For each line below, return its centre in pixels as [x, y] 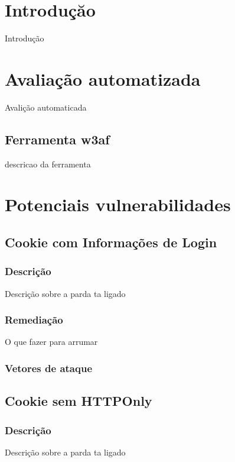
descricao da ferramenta [48, 164]
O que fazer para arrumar [51, 342]
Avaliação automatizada [103, 78]
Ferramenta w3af [57, 139]
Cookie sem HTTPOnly [79, 401]
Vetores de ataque [49, 368]
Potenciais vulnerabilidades [118, 204]
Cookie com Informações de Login [111, 242]
